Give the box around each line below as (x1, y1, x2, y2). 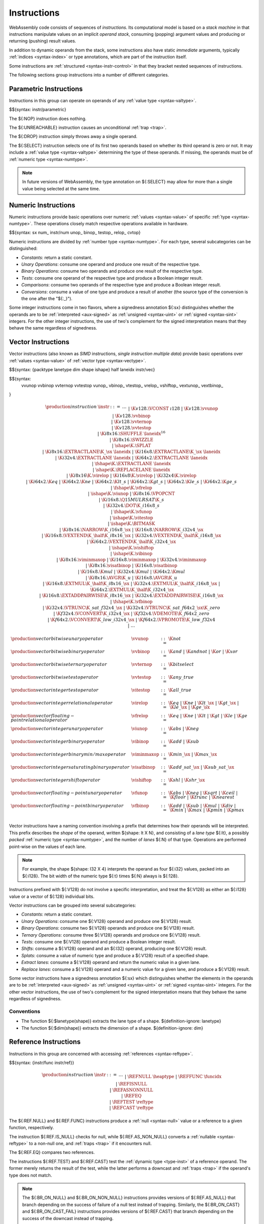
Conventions (9, 1008, 41, 1014)
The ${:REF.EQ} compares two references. (9, 1150, 95, 1155)
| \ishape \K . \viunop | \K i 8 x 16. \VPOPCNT (88, 491, 175, 496)
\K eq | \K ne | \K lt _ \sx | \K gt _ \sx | (168, 700, 239, 706)
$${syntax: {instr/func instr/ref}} (9, 1059, 74, 1065)
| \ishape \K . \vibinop (110, 551, 153, 557)
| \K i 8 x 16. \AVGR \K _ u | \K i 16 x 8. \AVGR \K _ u (86, 575, 177, 580)
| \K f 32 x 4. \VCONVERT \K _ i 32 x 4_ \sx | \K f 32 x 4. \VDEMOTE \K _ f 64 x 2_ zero (53, 611, 210, 616)
